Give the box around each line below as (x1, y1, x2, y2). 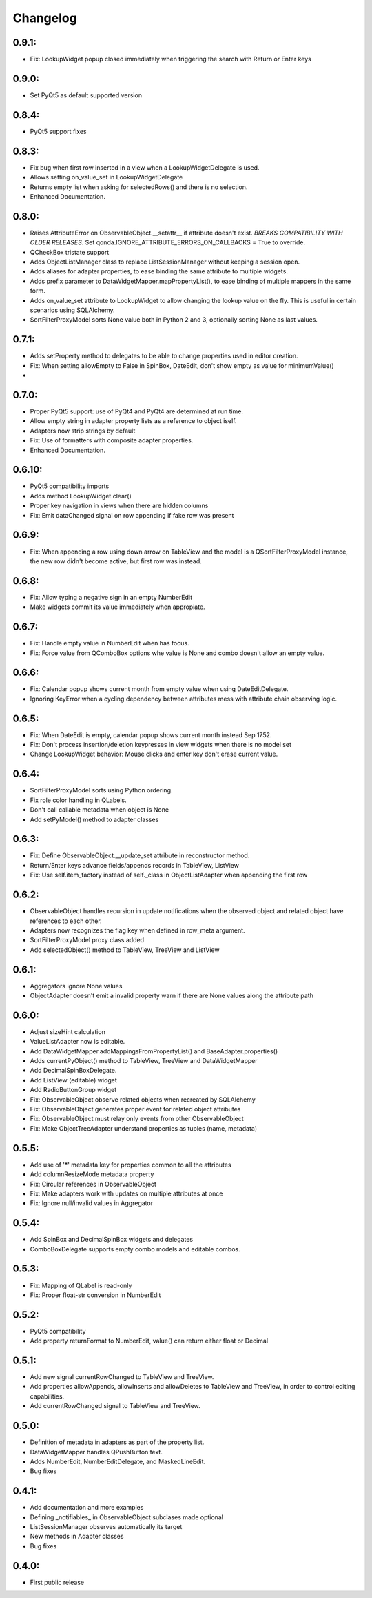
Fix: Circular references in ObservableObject (30, 1180, 156, 1188)
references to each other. (30, 917, 103, 925)
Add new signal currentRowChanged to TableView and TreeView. (30, 1373, 214, 1381)
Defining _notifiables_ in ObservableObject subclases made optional (30, 1512, 224, 1521)
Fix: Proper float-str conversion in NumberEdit (30, 1291, 161, 1299)
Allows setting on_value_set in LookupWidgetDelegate (30, 173, 183, 182)
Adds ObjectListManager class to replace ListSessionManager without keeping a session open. (30, 257, 300, 266)
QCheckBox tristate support (30, 248, 110, 256)
